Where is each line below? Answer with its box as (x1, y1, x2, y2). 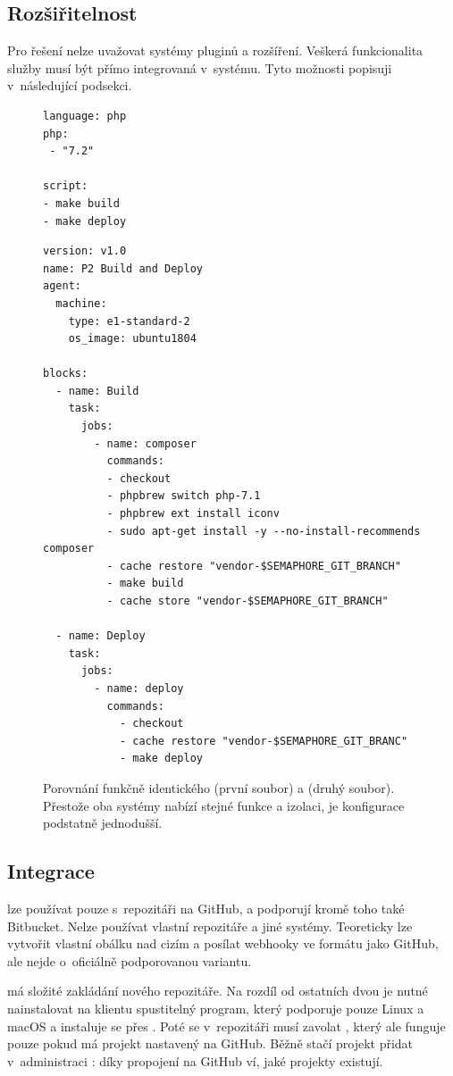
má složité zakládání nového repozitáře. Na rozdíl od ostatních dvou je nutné (7, 981, 428, 1000)
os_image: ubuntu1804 (68, 332, 197, 346)
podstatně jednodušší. (43, 813, 163, 832)
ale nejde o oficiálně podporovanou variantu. (7, 951, 252, 970)
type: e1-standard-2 (68, 314, 190, 328)
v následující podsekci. (7, 76, 132, 95)
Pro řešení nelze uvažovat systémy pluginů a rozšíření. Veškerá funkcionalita (7, 41, 424, 60)
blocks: (43, 367, 88, 380)
